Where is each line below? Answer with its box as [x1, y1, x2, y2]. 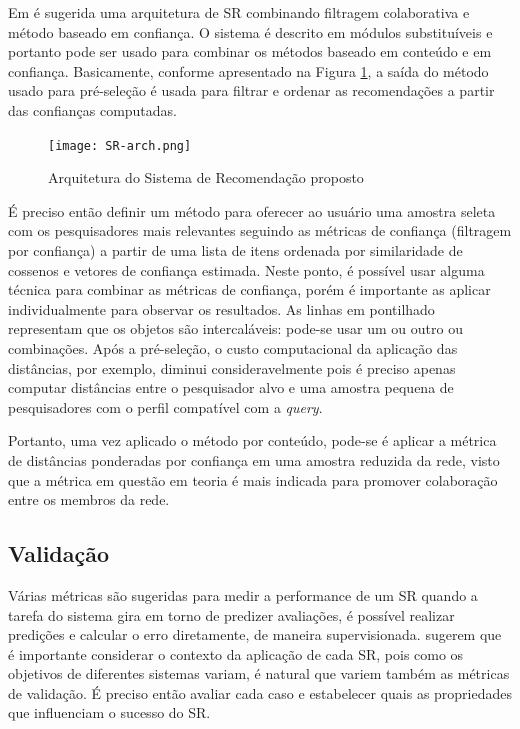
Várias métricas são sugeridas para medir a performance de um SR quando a [8, 584, 478, 605]
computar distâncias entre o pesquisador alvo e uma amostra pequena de [8, 377, 454, 398]
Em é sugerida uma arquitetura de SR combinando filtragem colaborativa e [8, 2, 470, 22]
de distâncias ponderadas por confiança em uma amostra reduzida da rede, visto [8, 449, 500, 470]
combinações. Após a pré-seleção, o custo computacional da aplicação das [8, 337, 458, 358]
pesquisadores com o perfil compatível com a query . [8, 396, 323, 417]
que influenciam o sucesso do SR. [8, 702, 211, 723]
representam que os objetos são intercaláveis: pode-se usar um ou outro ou [8, 318, 463, 339]
